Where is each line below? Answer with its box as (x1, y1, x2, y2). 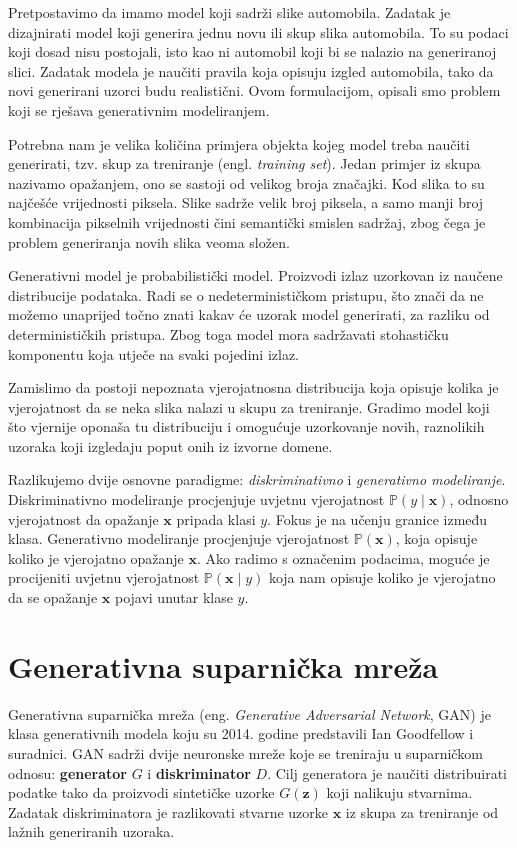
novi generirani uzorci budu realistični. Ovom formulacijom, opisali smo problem (8, 80, 501, 101)
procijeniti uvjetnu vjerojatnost (8, 567, 200, 588)
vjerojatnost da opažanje (8, 508, 159, 529)
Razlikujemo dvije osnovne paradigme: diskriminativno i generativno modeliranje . (8, 469, 506, 490)
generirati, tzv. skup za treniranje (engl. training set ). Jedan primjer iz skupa (8, 153, 481, 174)
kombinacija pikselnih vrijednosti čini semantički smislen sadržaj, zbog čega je (8, 211, 486, 232)
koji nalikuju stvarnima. (326, 782, 473, 803)
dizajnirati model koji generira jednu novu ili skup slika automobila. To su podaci (8, 21, 509, 42)
